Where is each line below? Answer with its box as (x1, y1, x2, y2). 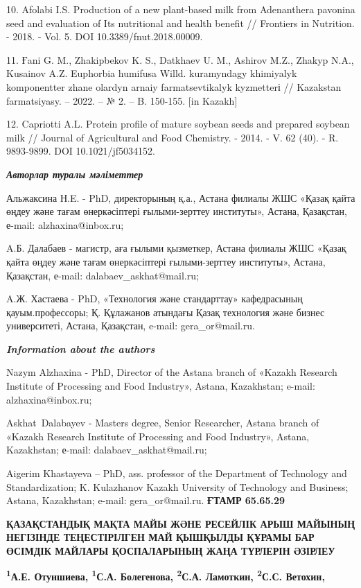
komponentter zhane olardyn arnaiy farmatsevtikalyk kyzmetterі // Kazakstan (6, 79, 342, 94)
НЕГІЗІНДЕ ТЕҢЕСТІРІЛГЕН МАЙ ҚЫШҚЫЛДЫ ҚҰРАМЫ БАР (6, 530, 315, 544)
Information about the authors (6, 341, 155, 356)
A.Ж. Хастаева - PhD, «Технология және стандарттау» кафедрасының (6, 291, 303, 306)
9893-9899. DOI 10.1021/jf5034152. (6, 144, 155, 158)
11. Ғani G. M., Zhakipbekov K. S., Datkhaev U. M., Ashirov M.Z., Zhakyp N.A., (6, 52, 354, 67)
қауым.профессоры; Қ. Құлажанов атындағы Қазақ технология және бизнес (6, 304, 325, 319)
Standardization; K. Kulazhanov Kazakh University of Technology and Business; (6, 479, 349, 494)
